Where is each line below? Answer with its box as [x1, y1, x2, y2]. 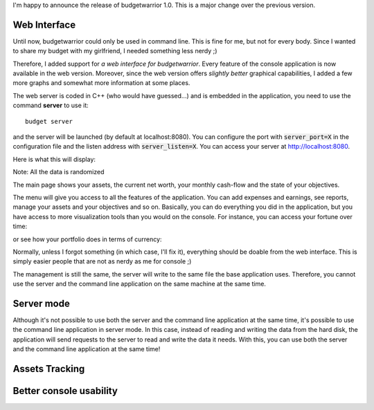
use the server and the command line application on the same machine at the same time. [12, 280, 267, 288]
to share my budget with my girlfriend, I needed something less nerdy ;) [12, 47, 217, 55]
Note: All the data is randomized [12, 168, 105, 176]
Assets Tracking [12, 363, 85, 375]
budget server [25, 118, 73, 125]
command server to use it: [12, 101, 89, 110]
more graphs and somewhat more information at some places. [12, 79, 190, 87]
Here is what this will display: [12, 155, 96, 163]
